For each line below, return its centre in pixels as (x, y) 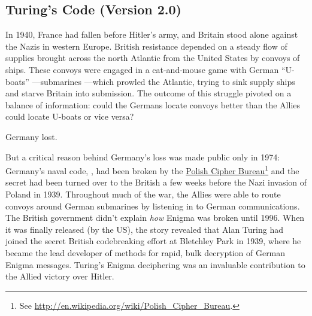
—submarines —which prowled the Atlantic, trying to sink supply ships (163, 81)
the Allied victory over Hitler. (60, 276)
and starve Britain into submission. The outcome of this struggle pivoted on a (149, 93)
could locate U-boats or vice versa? (70, 116)
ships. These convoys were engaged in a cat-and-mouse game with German (142, 69)
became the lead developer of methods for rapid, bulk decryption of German (146, 252)
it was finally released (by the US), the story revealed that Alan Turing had (144, 229)
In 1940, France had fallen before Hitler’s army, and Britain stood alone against (152, 34)
